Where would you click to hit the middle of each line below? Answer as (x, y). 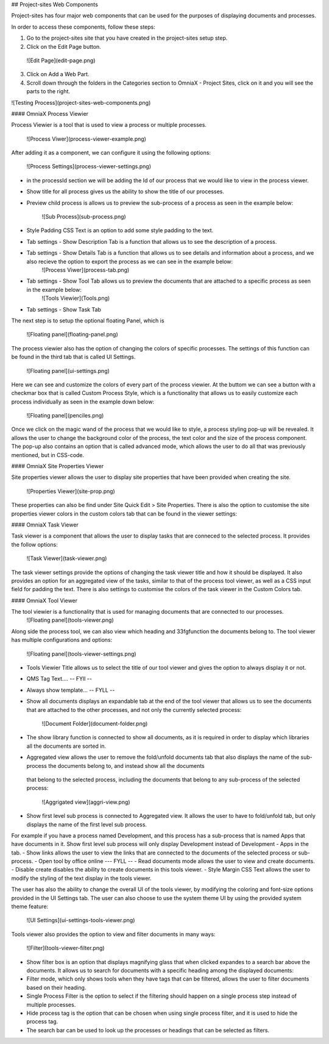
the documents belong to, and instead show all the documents (126, 765)
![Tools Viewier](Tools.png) (76, 298)
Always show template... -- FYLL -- (71, 690)
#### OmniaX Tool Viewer (44, 600)
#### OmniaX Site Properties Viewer (57, 466)
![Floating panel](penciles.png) (65, 416)
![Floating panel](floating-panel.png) (72, 335)
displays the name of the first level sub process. (87, 824)
